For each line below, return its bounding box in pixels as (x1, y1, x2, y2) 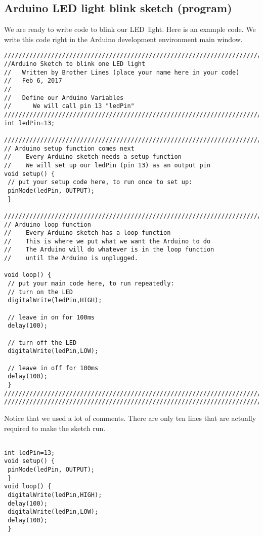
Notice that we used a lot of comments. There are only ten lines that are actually (4, 412, 256, 423)
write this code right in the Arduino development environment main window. (4, 33, 243, 44)
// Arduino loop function (4, 221, 91, 228)
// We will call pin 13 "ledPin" (4, 102, 135, 110)
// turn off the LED (8, 339, 77, 346)
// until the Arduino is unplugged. (4, 255, 138, 262)
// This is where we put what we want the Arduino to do (4, 237, 211, 245)
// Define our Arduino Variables (4, 94, 124, 101)
